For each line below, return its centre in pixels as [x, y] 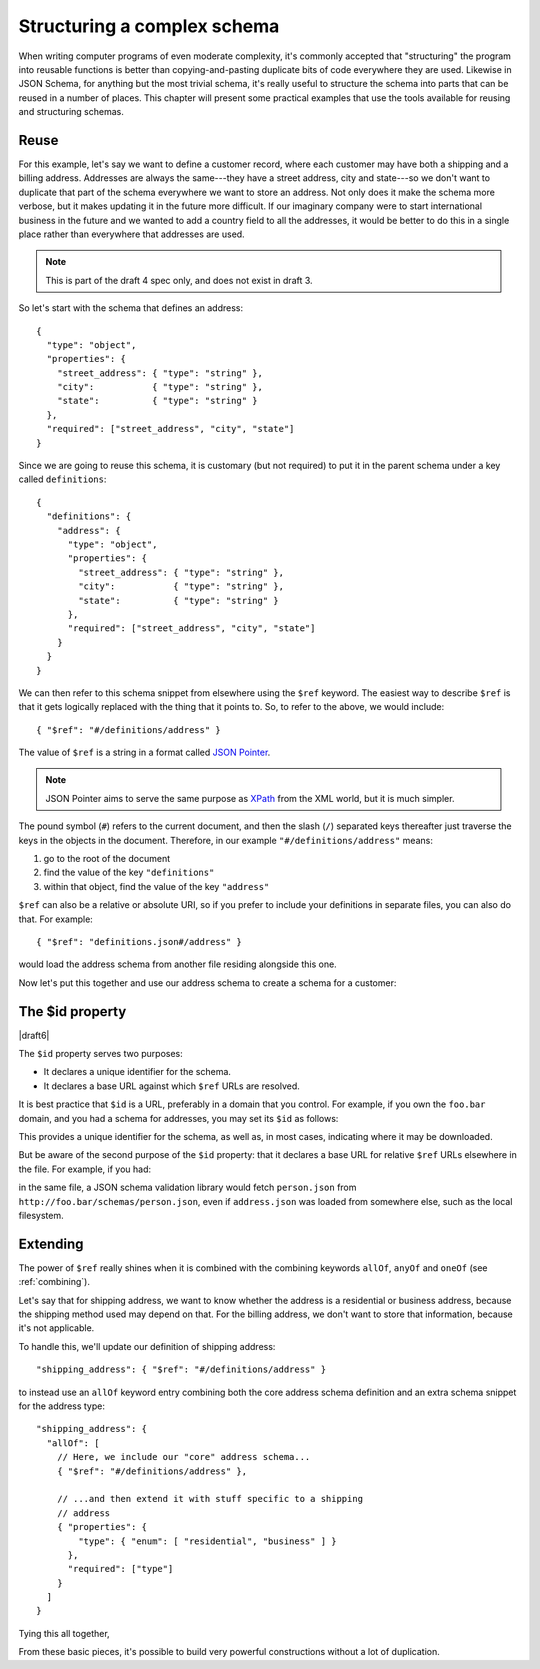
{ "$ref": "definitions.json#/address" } [139, 941]
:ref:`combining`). [54, 1282]
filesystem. [41, 1215]
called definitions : [62, 479]
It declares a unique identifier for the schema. [137, 1072]
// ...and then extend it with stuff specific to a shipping [210, 1499]
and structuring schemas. [71, 112]
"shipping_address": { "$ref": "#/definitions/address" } [181, 1369]
